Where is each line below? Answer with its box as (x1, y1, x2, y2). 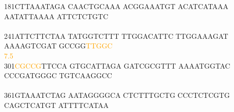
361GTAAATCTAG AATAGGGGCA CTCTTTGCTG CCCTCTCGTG (4, 90, 230, 100)
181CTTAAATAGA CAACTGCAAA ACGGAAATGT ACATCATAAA (4, 1, 228, 11)
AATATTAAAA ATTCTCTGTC (4, 11, 109, 21)
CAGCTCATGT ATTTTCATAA (4, 99, 109, 110)
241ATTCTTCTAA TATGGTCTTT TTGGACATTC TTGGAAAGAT (4, 30, 228, 41)
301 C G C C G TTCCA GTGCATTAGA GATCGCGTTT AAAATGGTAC (4, 60, 230, 71)
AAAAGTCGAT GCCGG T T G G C (4, 40, 113, 51)
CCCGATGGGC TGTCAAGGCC (4, 70, 112, 81)
